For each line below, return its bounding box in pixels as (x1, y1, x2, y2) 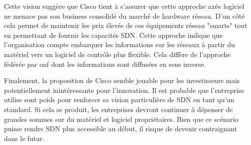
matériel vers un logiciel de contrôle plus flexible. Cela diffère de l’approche (4, 49, 231, 59)
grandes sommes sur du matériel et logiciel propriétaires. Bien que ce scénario (4, 114, 239, 124)
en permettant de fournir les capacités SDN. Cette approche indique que (4, 29, 223, 40)
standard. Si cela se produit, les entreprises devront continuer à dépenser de (4, 104, 233, 114)
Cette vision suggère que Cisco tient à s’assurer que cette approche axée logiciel (4, 1, 245, 11)
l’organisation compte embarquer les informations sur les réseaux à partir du (4, 39, 235, 50)
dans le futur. (4, 133, 45, 143)
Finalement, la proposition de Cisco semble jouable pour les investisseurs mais (4, 75, 240, 86)
